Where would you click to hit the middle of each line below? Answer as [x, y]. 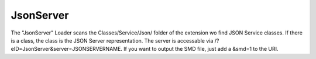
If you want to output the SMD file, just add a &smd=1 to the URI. [201, 49]
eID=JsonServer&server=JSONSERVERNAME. [67, 49]
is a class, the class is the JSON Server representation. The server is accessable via [112, 40]
